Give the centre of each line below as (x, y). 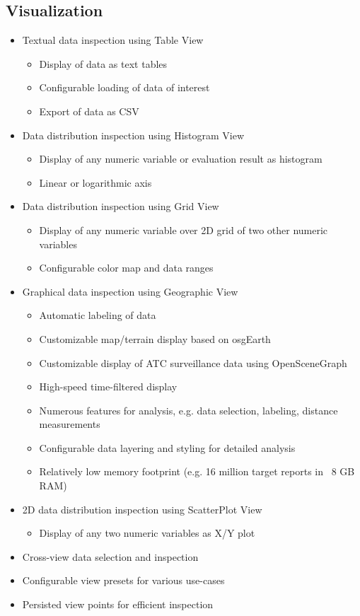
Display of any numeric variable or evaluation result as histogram (181, 159)
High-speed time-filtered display (108, 387)
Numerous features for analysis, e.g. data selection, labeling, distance (188, 410)
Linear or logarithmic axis (95, 182)
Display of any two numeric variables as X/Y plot (147, 533)
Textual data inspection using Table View (113, 40)
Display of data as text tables (103, 63)
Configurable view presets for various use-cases (123, 580)
